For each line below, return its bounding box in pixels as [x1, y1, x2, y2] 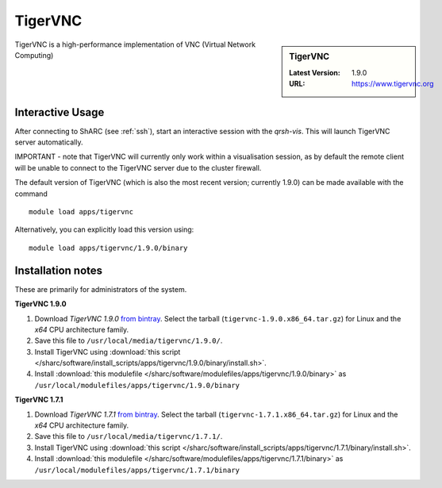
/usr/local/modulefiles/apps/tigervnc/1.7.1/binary [34, 465, 240, 475]
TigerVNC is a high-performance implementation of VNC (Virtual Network [14, 40, 256, 49]
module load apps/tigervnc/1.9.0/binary [29, 243, 188, 252]
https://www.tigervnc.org [352, 79, 434, 89]
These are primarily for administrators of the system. [14, 284, 187, 294]
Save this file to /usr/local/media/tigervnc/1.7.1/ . [34, 432, 223, 441]
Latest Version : [289, 67, 340, 77]
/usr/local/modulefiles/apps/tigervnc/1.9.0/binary [34, 381, 240, 390]
